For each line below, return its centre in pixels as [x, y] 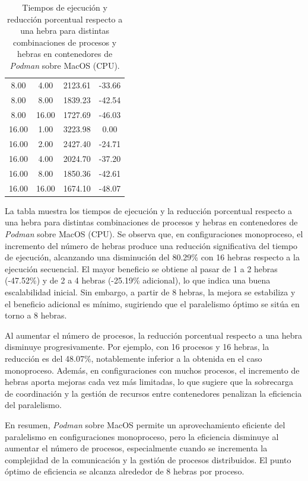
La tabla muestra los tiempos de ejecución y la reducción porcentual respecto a [149, 210]
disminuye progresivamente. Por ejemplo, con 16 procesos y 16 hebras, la [137, 347]
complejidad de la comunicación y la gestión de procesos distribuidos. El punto [148, 459]
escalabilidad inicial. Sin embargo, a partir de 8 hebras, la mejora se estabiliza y [150, 292]
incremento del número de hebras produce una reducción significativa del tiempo [151, 245]
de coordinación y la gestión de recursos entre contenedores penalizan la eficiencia [153, 393]
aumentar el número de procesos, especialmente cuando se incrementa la [136, 448]
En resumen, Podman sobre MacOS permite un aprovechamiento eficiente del [145, 424]
